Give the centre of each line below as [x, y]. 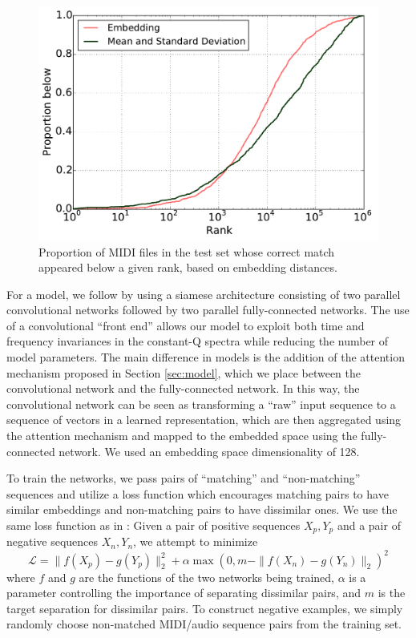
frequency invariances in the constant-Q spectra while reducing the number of [198, 341]
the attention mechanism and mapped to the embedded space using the [182, 436]
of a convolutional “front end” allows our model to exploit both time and [186, 325]
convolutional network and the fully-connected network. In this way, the [183, 388]
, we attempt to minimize [196, 541]
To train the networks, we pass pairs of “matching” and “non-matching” [184, 478]
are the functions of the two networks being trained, [207, 577]
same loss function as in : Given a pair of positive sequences [153, 525]
